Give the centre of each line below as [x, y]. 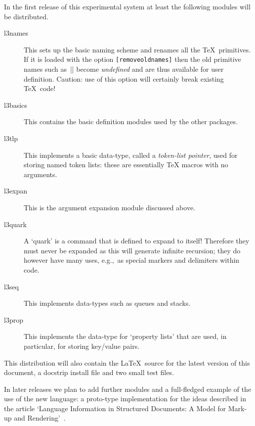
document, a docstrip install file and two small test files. [89, 372]
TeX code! [40, 88]
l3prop [14, 319]
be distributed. [26, 16]
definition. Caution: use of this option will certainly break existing [124, 78]
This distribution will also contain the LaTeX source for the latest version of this [127, 362]
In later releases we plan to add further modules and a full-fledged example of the [128, 389]
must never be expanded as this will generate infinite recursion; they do [132, 250]
